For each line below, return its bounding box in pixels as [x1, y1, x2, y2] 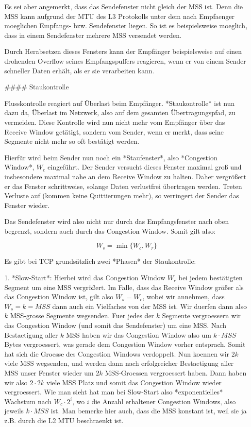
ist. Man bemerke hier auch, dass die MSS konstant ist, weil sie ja [50, 406, 247, 416]
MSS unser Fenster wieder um [4, 368, 94, 377]
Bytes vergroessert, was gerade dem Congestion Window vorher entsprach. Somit [4, 339, 246, 349]
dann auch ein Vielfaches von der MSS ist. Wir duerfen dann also [52, 301, 247, 311]
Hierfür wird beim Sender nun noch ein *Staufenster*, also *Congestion [4, 152, 218, 162]
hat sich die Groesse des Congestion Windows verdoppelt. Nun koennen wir [4, 348, 230, 359]
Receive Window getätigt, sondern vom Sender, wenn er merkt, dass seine [4, 126, 224, 137]
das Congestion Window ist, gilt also [4, 291, 114, 302]
